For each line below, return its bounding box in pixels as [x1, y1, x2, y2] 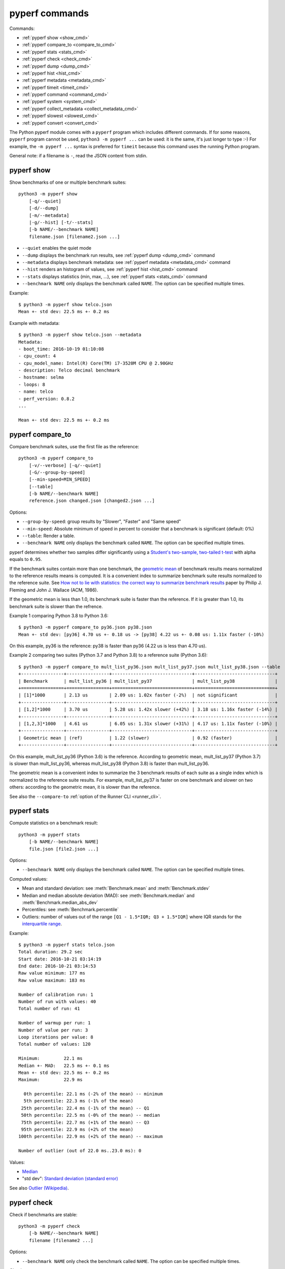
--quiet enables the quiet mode [22, 245, 91, 251]
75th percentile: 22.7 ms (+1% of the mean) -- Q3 [21, 1119, 150, 1125]
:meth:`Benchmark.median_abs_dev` [22, 899, 98, 906]
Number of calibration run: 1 [18, 991, 94, 997]
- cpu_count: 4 [18, 353, 56, 359]
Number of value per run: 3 [18, 1027, 88, 1033]
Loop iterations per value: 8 [18, 1034, 94, 1040]
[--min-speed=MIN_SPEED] [28, 477, 91, 482]
